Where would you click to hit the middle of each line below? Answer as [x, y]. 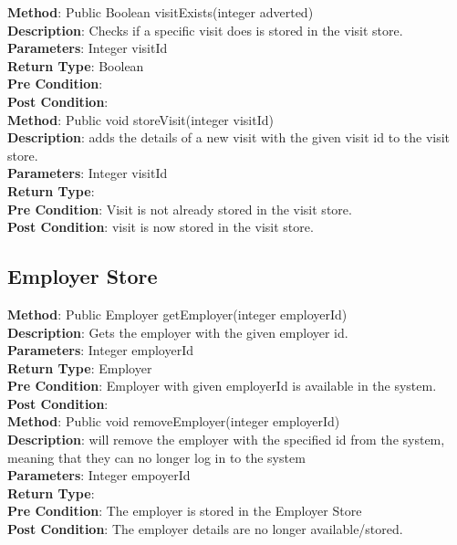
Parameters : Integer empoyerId [99, 475]
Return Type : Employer [80, 367]
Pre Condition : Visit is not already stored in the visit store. [180, 209]
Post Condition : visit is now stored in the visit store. [161, 227]
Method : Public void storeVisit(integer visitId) [140, 119]
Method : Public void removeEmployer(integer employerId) [174, 421]
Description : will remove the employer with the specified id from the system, [226, 440]
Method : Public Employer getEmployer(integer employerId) [177, 314]
